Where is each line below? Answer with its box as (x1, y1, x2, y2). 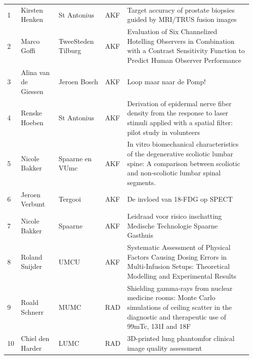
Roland (21, 251, 42, 262)
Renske (21, 108, 42, 118)
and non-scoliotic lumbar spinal (127, 168, 221, 178)
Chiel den (21, 333, 50, 343)
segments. (127, 177, 156, 187)
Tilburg (58, 45, 81, 56)
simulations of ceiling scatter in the (127, 302, 232, 312)
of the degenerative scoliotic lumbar (127, 149, 234, 159)
